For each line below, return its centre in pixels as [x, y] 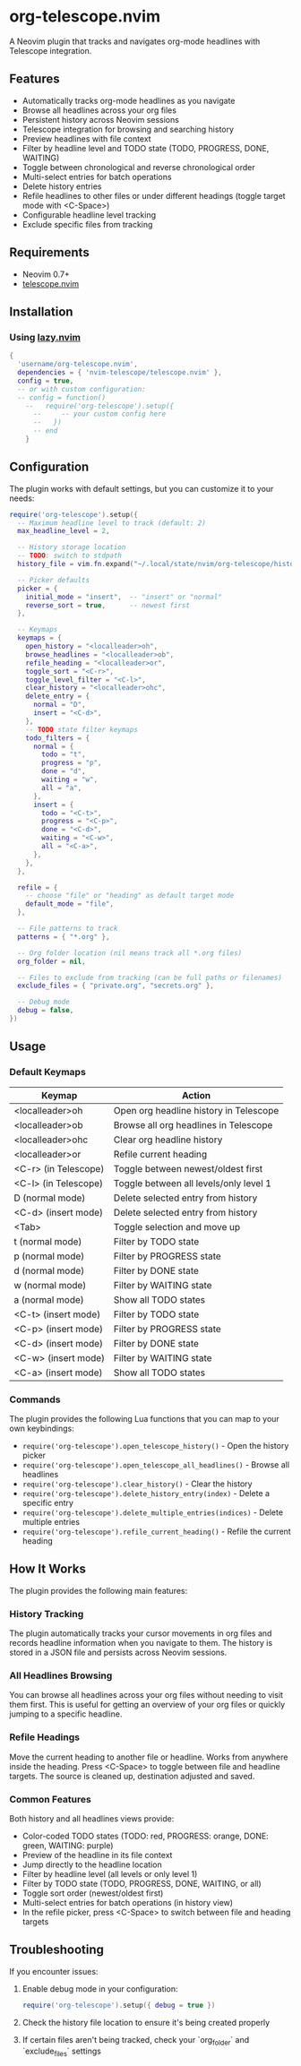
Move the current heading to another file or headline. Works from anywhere [149, 1757]
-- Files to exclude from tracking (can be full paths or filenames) [150, 977]
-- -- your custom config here [99, 414]
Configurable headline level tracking [89, 215]
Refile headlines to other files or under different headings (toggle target [154, 195]
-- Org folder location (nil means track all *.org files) [130, 953]
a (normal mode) [49, 1299]
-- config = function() [61, 397]
